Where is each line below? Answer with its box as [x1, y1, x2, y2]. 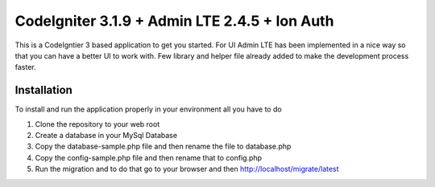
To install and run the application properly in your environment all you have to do [14, 104, 282, 114]
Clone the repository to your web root [35, 119, 160, 128]
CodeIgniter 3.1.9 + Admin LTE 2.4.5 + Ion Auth [14, 12, 334, 30]
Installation [14, 83, 72, 97]
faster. [14, 63, 36, 72]
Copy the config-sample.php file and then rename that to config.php [35, 152, 262, 162]
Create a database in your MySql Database [35, 131, 177, 140]
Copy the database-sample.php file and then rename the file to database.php [35, 141, 292, 152]
